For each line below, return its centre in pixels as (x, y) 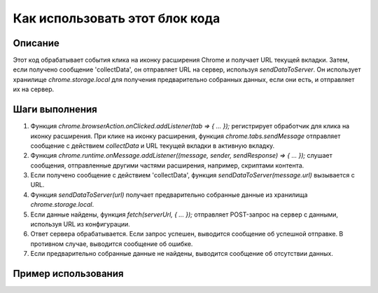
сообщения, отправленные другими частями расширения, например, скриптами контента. (167, 165)
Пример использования (68, 274)
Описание (36, 43)
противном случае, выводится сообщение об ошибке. (112, 244)
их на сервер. (34, 89)
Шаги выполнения (55, 110)
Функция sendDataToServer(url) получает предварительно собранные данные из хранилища (169, 195)
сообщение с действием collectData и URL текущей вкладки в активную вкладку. (153, 145)
